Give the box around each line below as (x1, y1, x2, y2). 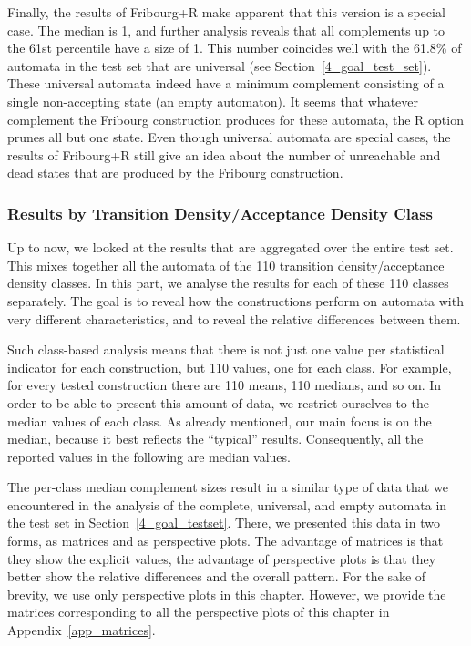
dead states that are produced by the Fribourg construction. (7, 163, 343, 182)
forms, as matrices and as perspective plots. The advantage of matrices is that (7, 531, 444, 550)
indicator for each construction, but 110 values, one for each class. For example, (7, 357, 452, 376)
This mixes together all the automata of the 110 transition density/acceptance (7, 255, 445, 274)
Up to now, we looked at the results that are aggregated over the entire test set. (7, 238, 454, 257)
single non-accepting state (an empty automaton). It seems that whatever (7, 91, 419, 110)
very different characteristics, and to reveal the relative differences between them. (7, 309, 461, 328)
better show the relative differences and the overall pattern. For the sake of (7, 567, 426, 586)
